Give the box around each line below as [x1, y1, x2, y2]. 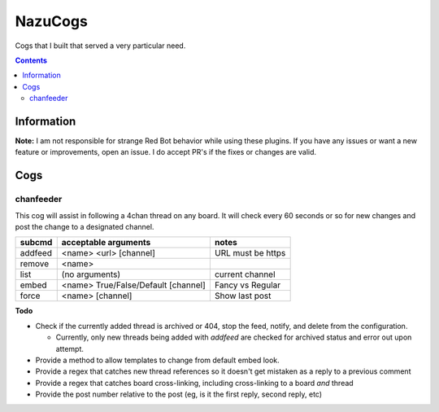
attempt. [55, 344, 85, 353]
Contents [15, 55, 48, 65]
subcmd [20, 237, 53, 248]
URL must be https [214, 248, 286, 259]
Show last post [214, 290, 272, 301]
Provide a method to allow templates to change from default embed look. [35, 355, 280, 365]
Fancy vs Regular [214, 279, 281, 291]
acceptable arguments [61, 237, 151, 248]
